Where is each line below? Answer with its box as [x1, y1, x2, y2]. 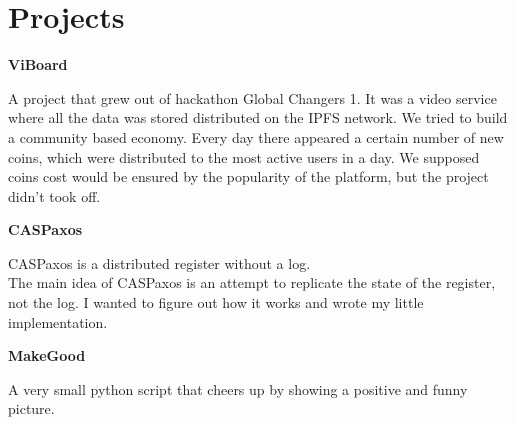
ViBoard [8, 54, 68, 75]
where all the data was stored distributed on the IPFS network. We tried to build [8, 107, 508, 128]
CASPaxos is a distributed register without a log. [8, 252, 311, 273]
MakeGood [8, 345, 86, 366]
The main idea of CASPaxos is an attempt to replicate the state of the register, [8, 272, 496, 293]
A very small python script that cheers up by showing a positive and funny [8, 378, 468, 399]
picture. [8, 398, 55, 419]
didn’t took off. [8, 185, 101, 206]
